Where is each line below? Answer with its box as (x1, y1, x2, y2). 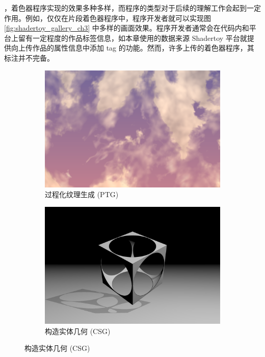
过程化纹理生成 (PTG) (45, 189, 119, 200)
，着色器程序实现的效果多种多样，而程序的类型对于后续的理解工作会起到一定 (4, 3, 261, 13)
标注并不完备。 (4, 52, 54, 63)
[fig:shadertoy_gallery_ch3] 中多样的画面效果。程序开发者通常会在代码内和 (4, 22, 249, 33)
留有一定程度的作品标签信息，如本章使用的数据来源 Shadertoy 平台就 (18, 32, 247, 43)
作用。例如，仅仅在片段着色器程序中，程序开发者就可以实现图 (4, 12, 211, 23)
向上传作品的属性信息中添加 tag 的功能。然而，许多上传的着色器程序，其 (11, 42, 254, 53)
